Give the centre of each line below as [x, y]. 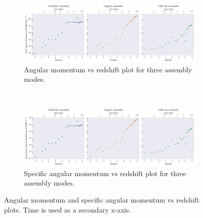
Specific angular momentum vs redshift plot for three [105, 173]
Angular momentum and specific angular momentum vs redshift [102, 199]
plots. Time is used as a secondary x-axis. [68, 209]
